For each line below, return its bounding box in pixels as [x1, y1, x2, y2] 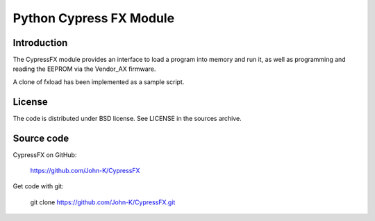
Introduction [12, 37, 68, 49]
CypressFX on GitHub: [12, 150, 77, 159]
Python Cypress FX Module [12, 10, 175, 26]
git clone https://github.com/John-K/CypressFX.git [30, 198, 176, 206]
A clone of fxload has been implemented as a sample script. [12, 77, 185, 86]
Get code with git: [12, 182, 64, 190]
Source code [12, 132, 69, 144]
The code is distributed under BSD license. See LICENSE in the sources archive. [12, 114, 242, 122]
